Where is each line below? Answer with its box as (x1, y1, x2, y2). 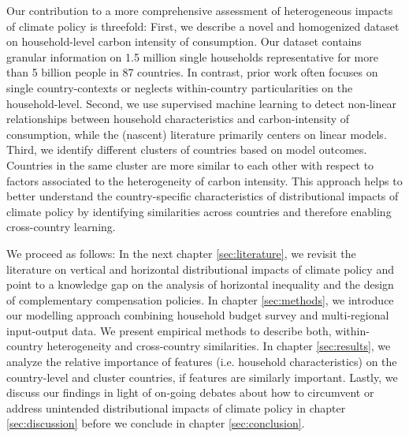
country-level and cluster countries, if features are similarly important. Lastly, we (6, 368, 398, 385)
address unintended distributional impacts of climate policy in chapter (6, 399, 346, 416)
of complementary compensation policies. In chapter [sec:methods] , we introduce (6, 291, 394, 308)
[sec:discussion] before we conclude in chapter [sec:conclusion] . (6, 415, 305, 431)
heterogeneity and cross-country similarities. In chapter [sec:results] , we (46, 338, 391, 354)
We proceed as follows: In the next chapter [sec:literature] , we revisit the (6, 245, 356, 261)
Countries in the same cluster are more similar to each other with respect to (6, 156, 374, 173)
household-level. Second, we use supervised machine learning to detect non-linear (6, 95, 397, 111)
